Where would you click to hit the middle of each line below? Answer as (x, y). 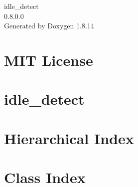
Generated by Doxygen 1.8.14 (49, 26)
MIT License (49, 60)
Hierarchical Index (69, 138)
